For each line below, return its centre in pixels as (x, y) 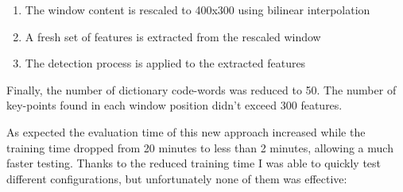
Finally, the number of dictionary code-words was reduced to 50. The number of (201, 89)
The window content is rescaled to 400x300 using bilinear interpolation (198, 10)
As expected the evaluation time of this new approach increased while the (186, 131)
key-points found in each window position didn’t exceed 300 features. (174, 105)
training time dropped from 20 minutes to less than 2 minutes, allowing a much (200, 147)
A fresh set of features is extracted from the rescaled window (173, 36)
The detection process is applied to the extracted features (165, 63)
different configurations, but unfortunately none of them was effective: (177, 178)
